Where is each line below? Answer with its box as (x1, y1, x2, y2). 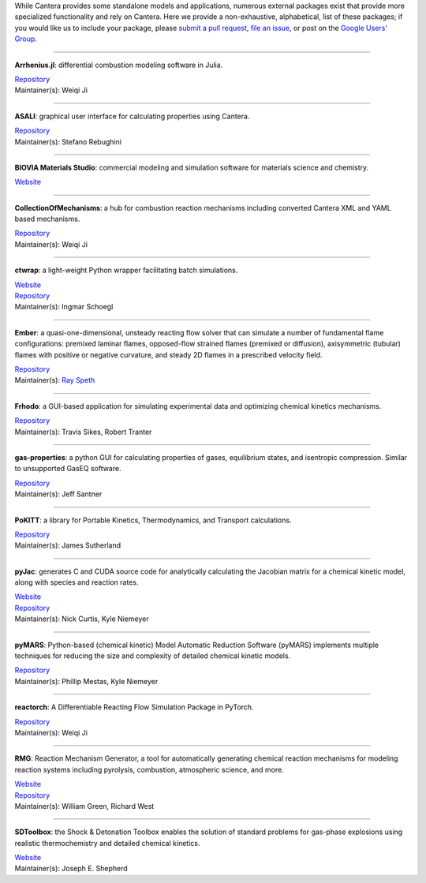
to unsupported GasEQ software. (14, 464, 121, 473)
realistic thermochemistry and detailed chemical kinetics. (14, 838, 200, 847)
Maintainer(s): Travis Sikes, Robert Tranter (14, 427, 152, 436)
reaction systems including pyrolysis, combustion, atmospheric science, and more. (14, 765, 284, 774)
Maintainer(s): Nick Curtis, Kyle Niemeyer (14, 614, 149, 623)
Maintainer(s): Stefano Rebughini (14, 137, 122, 146)
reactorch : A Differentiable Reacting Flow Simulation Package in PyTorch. (14, 702, 254, 712)
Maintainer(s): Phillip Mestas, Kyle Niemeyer (14, 676, 159, 686)
